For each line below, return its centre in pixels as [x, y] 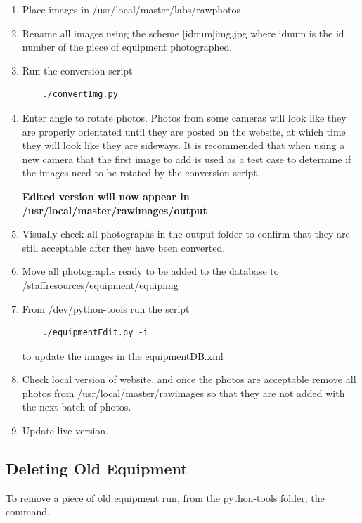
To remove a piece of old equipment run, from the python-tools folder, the [165, 497]
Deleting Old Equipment [97, 469]
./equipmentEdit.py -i [95, 333]
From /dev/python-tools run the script [106, 308]
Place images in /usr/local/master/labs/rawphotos [131, 9]
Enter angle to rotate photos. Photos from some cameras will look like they [184, 117]
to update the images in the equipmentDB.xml [123, 355]
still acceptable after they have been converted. [124, 247]
